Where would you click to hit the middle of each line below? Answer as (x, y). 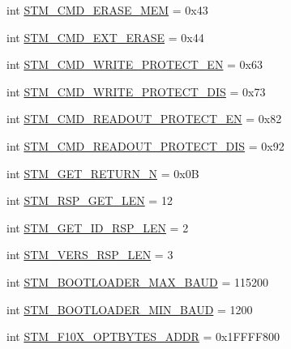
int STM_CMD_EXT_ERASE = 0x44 (105, 37)
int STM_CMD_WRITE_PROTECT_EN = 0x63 (135, 64)
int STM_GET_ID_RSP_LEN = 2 (98, 227)
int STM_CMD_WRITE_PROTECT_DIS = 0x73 (136, 91)
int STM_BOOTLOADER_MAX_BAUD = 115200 (137, 281)
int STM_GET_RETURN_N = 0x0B (103, 173)
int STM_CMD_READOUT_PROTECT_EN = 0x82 (144, 119)
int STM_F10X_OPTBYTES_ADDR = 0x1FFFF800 (143, 336)
